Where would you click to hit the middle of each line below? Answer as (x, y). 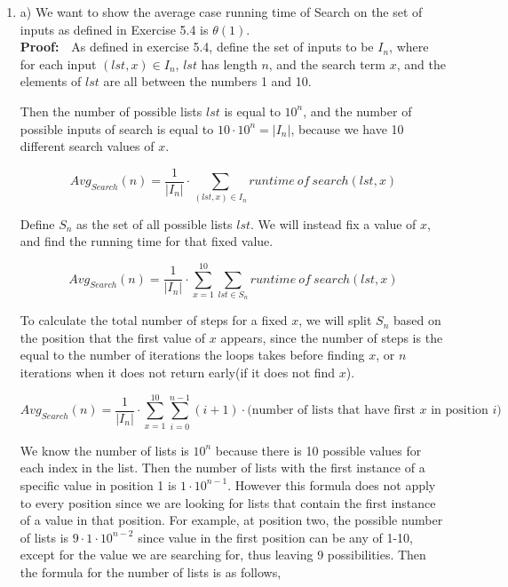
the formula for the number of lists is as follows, (151, 571)
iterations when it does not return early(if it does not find (178, 373)
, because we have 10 (347, 128)
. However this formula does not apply (332, 484)
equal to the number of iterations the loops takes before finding (192, 355)
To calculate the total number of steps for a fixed (154, 320)
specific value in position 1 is (98, 484)
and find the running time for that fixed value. (147, 241)
